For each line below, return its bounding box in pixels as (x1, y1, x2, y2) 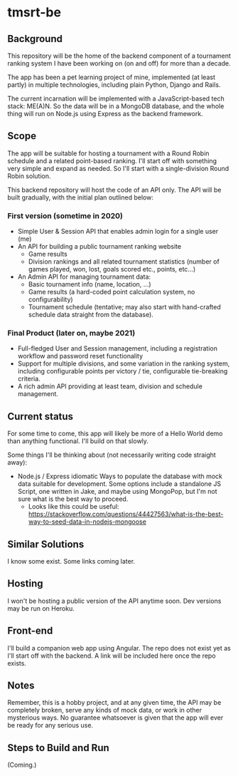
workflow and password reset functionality (17, 352, 144, 361)
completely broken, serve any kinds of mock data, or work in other (7, 706, 202, 715)
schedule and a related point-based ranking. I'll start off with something (7, 156, 217, 165)
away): (7, 458, 27, 467)
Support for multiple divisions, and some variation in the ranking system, (17, 359, 230, 368)
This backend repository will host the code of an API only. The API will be (7, 185, 222, 194)
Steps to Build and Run (7, 742, 110, 754)
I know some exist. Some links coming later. (7, 557, 136, 566)
